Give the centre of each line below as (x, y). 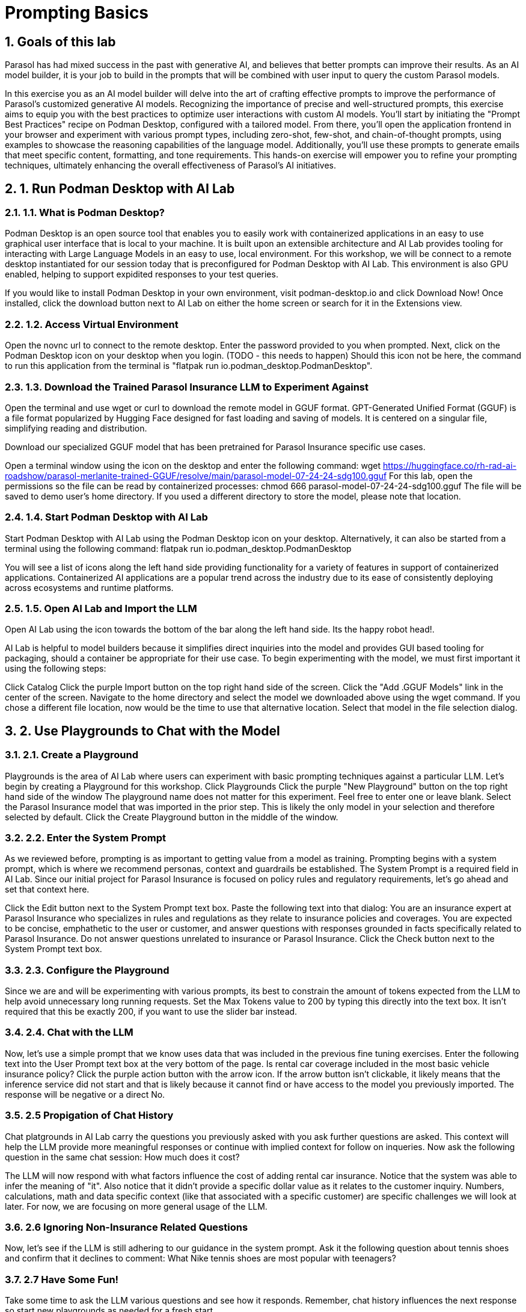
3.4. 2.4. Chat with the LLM (69, 1032)
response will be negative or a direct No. (85, 1094)
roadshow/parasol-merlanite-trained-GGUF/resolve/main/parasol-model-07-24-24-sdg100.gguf (196, 475)
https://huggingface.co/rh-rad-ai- (450, 465)
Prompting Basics (77, 13)
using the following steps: (56, 669)
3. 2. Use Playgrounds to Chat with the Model (142, 731)
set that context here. (47, 890)
